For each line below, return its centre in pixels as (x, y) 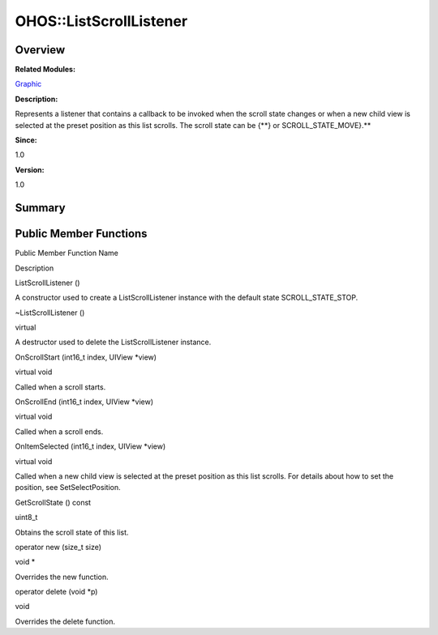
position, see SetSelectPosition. (68, 488)
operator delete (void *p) (56, 592)
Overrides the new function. (62, 577)
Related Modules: (45, 70)
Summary (40, 208)
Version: (30, 169)
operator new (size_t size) (58, 547)
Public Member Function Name (67, 253)
